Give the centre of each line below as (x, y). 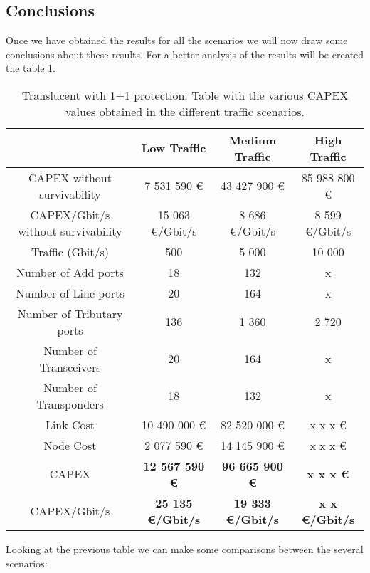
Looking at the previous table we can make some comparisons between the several (185, 548)
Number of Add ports (70, 272)
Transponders (70, 404)
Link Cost (70, 424)
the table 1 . (31, 68)
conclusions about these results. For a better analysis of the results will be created (185, 54)
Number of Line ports (70, 293)
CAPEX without (70, 177)
